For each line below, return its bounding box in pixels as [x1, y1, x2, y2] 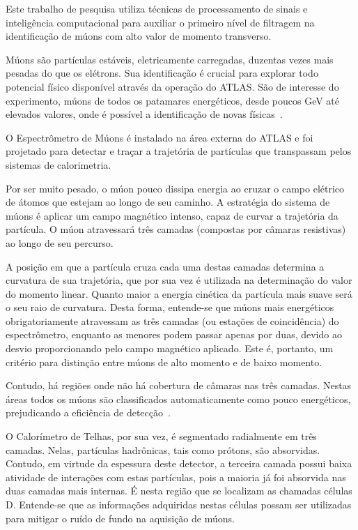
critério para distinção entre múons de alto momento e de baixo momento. [6, 354, 322, 369]
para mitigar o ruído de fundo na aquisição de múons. [6, 510, 235, 525]
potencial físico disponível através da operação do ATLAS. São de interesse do [6, 79, 339, 93]
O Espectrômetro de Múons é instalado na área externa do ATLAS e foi [6, 130, 313, 144]
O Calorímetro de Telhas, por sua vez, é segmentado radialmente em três [6, 429, 317, 444]
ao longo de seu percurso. [6, 235, 114, 250]
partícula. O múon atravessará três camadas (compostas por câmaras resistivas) [6, 222, 346, 236]
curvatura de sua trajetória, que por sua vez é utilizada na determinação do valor [6, 273, 352, 287]
